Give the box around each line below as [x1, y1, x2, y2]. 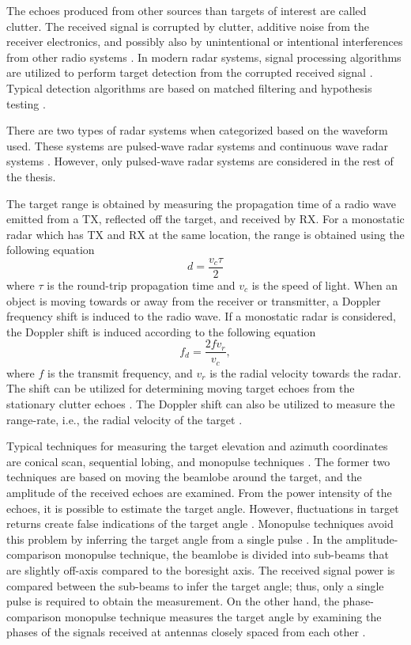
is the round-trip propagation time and [47, 276, 236, 293]
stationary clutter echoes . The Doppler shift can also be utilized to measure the [6, 396, 395, 412]
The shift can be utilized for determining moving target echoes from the [6, 380, 355, 396]
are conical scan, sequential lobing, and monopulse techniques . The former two [6, 453, 390, 469]
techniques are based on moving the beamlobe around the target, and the [6, 469, 362, 485]
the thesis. [6, 168, 56, 184]
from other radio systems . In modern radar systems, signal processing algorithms [6, 48, 402, 65]
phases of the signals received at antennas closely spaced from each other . [6, 624, 366, 640]
